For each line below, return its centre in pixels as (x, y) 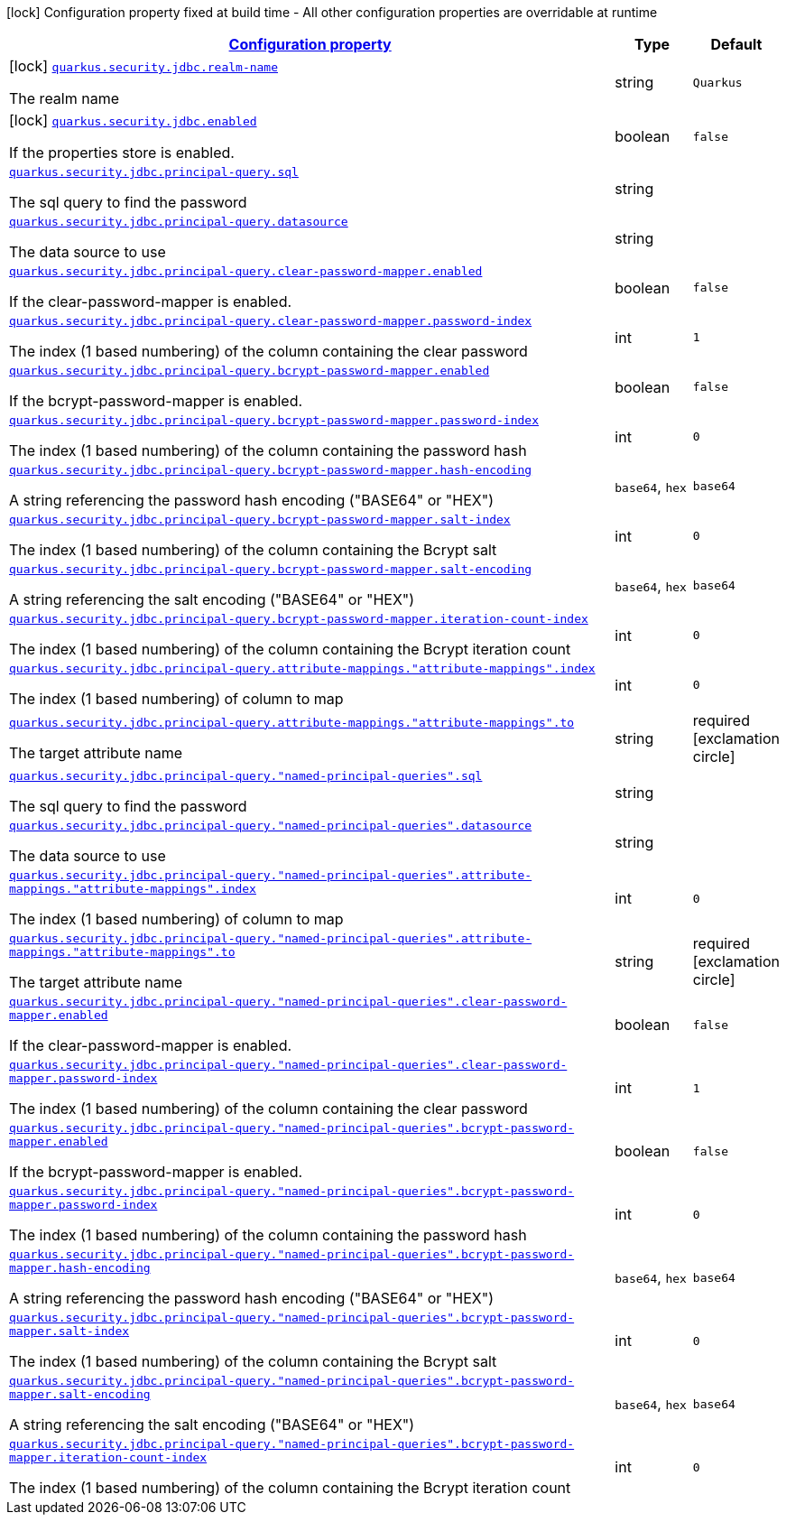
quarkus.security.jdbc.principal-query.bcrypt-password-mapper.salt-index (260, 520)
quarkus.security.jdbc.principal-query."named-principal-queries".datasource (271, 826)
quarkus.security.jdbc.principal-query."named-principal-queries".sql (246, 776)
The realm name (65, 98)
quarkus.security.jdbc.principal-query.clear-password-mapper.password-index (271, 321)
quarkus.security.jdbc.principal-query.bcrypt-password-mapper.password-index (274, 420)
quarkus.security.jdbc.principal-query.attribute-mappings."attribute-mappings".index (302, 668)
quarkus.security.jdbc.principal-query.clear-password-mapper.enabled (246, 271)
